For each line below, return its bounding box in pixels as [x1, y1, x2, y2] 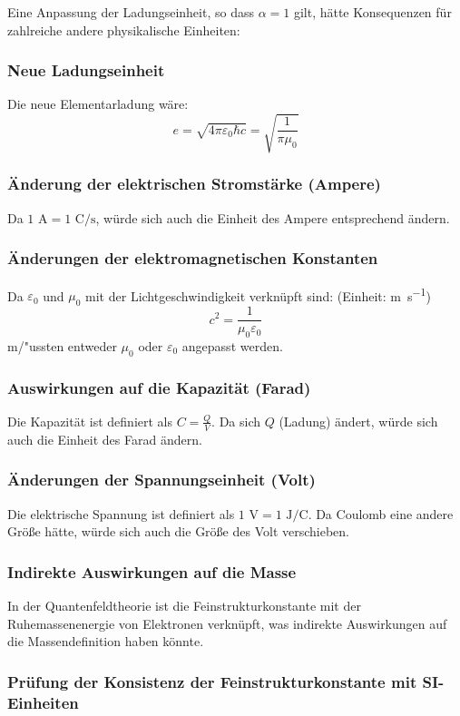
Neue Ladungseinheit [7, 59, 165, 82]
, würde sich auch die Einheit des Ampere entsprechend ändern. [95, 208, 450, 227]
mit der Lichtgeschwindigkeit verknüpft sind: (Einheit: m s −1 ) [85, 283, 431, 305]
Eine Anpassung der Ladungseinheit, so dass [7, 3, 254, 21]
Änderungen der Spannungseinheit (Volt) [7, 468, 316, 491]
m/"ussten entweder [7, 336, 117, 355]
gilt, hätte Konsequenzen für [293, 3, 452, 21]
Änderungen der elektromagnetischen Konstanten [7, 247, 378, 270]
